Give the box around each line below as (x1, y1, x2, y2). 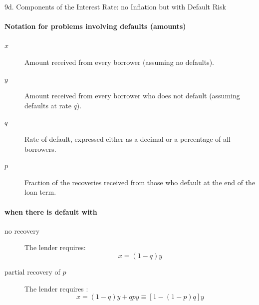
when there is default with (4, 206, 97, 217)
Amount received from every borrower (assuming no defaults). (24, 56, 215, 67)
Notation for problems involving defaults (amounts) (4, 21, 186, 31)
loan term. (24, 187, 56, 197)
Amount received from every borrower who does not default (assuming (24, 90, 240, 101)
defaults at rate (24, 100, 71, 110)
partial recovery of (4, 266, 60, 277)
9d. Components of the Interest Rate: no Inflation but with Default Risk (4, 1, 226, 11)
